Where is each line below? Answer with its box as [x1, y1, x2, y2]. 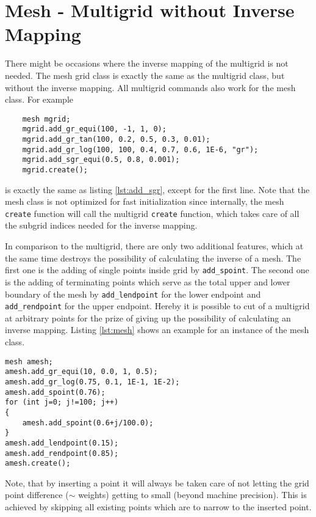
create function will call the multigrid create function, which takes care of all [5, 207, 300, 219]
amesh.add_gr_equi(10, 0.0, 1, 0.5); [5, 367, 158, 376]
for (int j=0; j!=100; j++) [5, 398, 119, 407]
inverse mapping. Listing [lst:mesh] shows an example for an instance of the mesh [5, 323, 309, 336]
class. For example [5, 93, 73, 106]
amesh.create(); [5, 459, 71, 468]
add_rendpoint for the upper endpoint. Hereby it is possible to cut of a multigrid [5, 299, 310, 312]
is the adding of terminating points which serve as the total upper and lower [5, 275, 290, 288]
